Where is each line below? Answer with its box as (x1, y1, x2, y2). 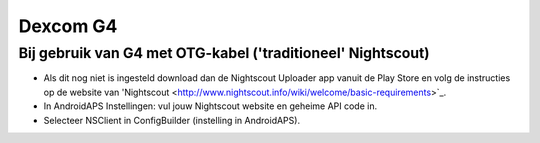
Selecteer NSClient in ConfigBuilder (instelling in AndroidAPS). (43, 114, 300, 126)
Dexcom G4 (18, 15, 118, 37)
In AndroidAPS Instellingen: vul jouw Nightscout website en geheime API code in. (43, 100, 378, 112)
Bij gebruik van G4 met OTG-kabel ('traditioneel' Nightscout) (18, 44, 430, 62)
